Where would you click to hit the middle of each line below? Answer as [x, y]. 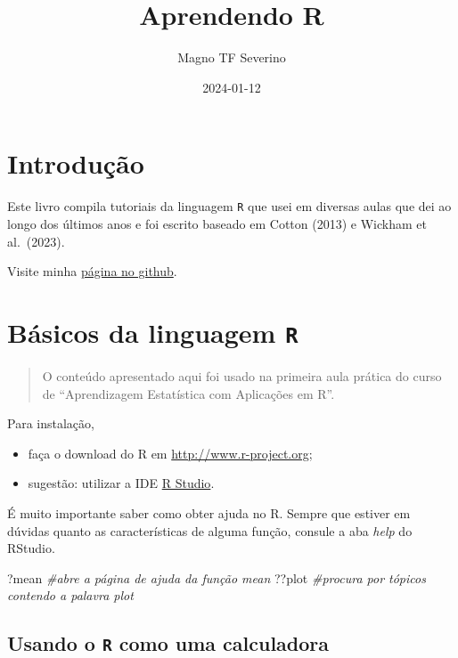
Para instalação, [51, 423]
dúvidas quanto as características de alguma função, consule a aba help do [210, 530]
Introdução [76, 163]
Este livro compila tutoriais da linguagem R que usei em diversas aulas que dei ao [229, 206]
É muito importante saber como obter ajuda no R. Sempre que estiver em [209, 512]
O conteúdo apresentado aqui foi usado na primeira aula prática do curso [242, 375]
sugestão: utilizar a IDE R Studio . [121, 483]
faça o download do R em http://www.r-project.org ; [170, 453]
